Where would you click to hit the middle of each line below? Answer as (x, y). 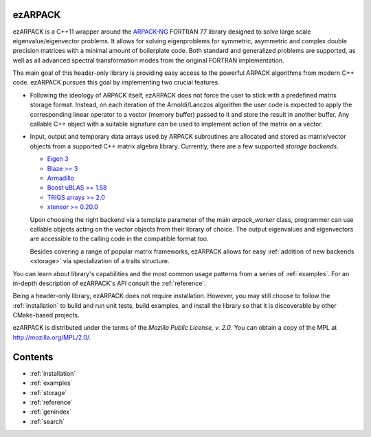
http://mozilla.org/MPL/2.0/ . (52, 337)
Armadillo (61, 178)
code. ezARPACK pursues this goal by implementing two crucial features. (116, 82)
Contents (33, 357)
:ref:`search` (47, 421)
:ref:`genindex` (51, 412)
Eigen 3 (58, 159)
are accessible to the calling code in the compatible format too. (119, 239)
